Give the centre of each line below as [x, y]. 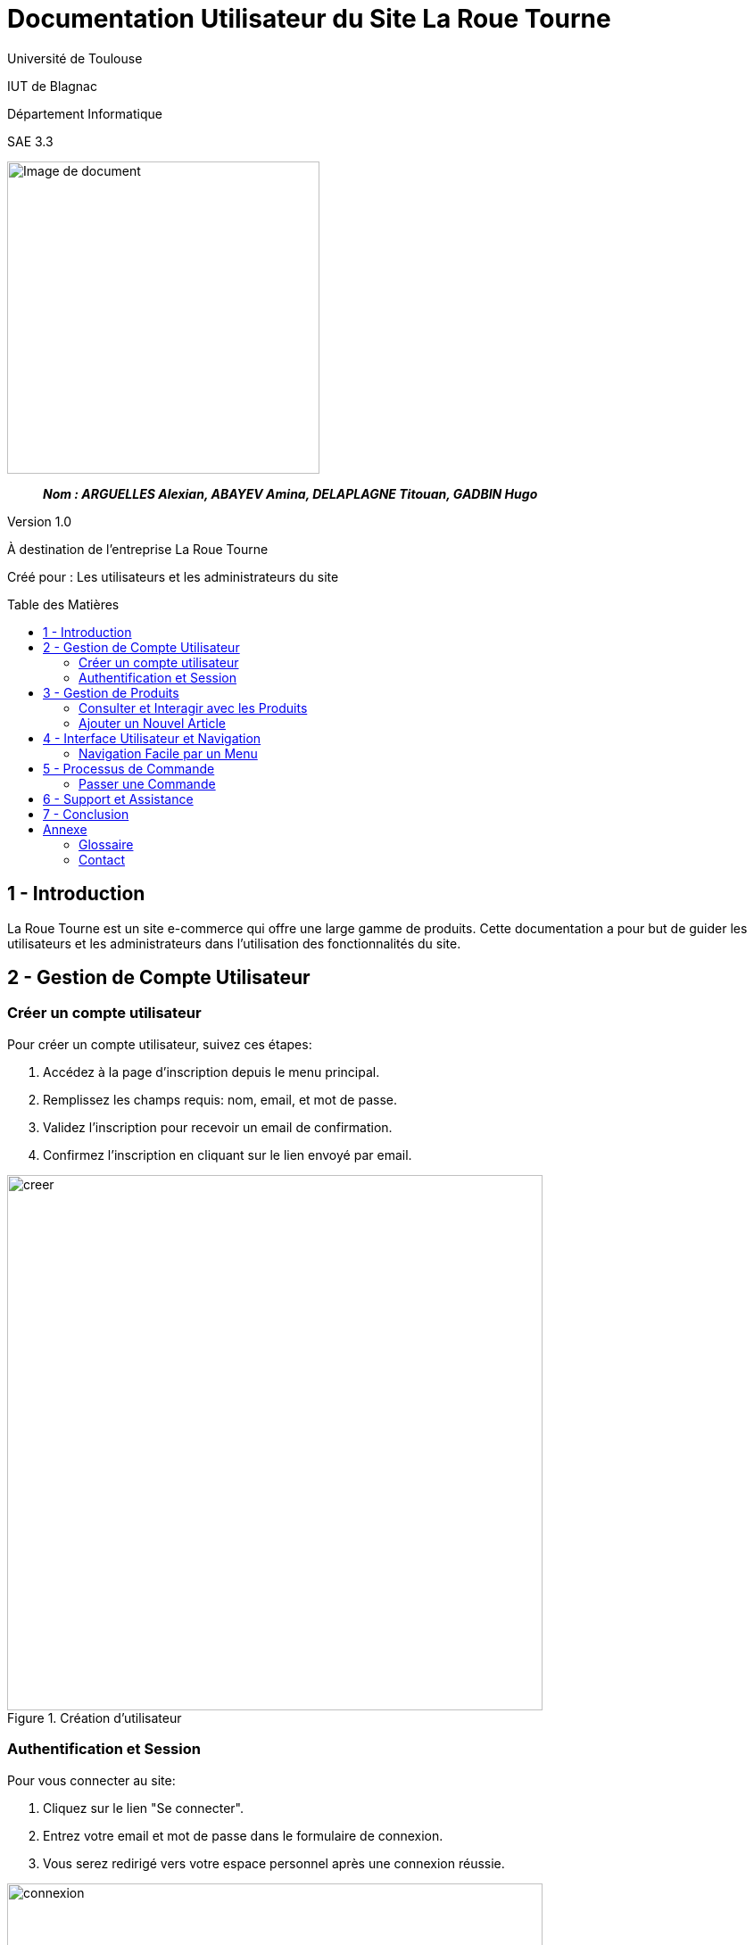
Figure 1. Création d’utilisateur [95, 1717]
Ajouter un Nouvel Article [152, 723]
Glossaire [106, 844]
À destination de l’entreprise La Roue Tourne [138, 549]
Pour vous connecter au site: [91, 1780]
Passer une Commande [147, 783]
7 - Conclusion [86, 814]
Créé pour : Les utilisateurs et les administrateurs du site [173, 576]
